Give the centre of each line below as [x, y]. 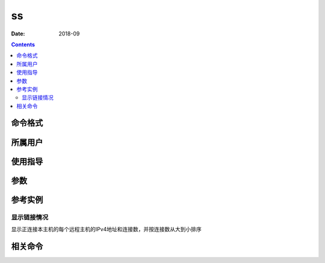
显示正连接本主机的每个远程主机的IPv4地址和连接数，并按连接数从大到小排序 [106, 229]
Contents [23, 44]
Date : [18, 34]
